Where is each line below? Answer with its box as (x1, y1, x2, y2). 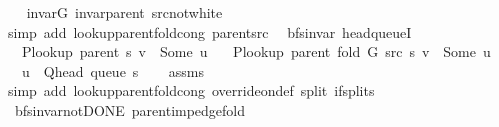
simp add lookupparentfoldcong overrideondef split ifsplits (7, 80, 375, 101)
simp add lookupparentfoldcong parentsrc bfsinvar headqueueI (7, 21, 412, 42)
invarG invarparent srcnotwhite (26, 2, 223, 22)
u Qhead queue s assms (21, 60, 204, 81)
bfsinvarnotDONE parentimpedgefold (14, 99, 246, 120)
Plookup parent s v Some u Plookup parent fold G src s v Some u (21, 41, 491, 62)
